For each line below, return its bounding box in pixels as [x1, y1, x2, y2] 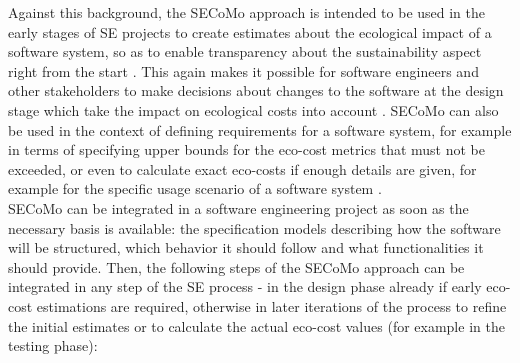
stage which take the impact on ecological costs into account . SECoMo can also [8, 99, 499, 120]
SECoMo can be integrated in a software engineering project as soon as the [8, 197, 469, 218]
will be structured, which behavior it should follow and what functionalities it [8, 237, 484, 258]
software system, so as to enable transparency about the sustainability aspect [8, 41, 482, 62]
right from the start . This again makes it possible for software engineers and [8, 60, 479, 81]
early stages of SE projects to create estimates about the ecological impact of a [8, 21, 492, 42]
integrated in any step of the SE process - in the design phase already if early [8, 276, 482, 297]
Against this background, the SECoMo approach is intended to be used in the [8, 2, 486, 22]
